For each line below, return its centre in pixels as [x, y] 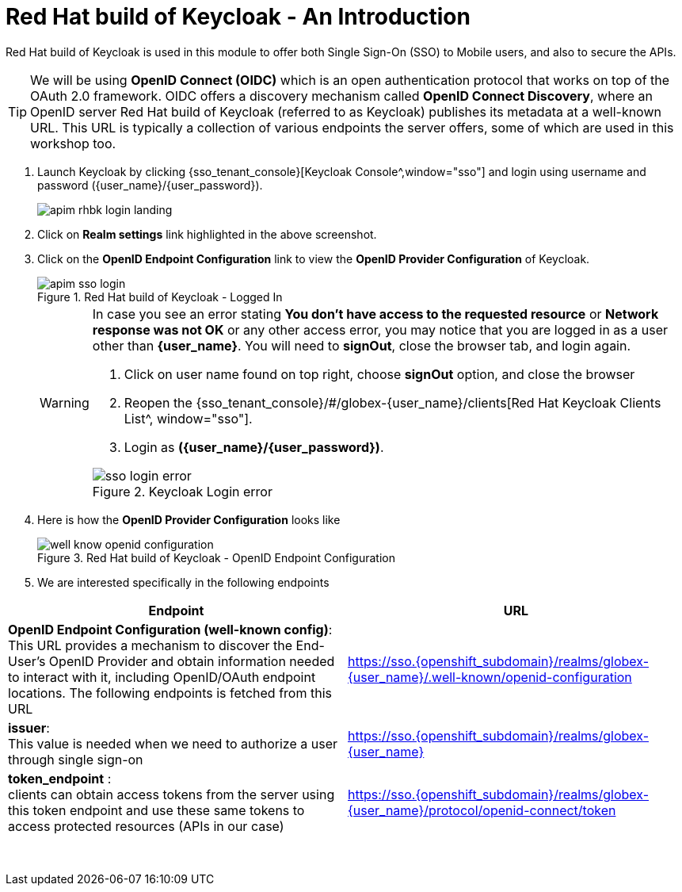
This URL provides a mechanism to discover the [150, 645]
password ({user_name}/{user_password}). [150, 185]
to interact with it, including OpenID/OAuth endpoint [162, 677]
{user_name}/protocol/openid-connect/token [482, 810]
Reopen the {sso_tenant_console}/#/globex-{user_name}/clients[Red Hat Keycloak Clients [392, 402]
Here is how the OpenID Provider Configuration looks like [189, 519]
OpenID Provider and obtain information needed [192, 661]
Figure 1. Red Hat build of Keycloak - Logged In [160, 297]
